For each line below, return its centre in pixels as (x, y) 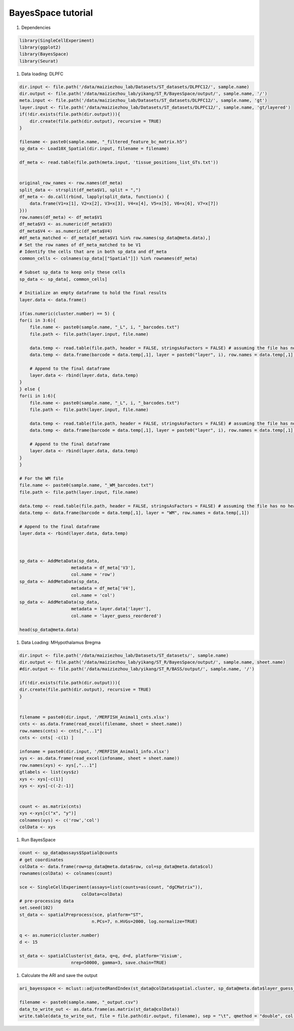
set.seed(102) (36, 908)
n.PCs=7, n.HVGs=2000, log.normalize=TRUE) (145, 922)
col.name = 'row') (93, 575)
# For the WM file (41, 478)
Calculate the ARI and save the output (59, 976)
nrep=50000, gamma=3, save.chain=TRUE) (119, 963)
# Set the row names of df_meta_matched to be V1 (80, 245)
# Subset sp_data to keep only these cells (73, 272)
